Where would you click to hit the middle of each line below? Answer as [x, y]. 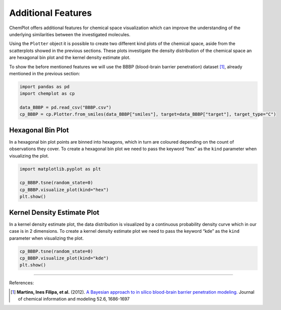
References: [22, 283]
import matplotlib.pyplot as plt [60, 169]
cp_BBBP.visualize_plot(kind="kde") [64, 258]
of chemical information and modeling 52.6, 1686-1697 [74, 299]
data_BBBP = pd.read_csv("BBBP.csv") [66, 107]
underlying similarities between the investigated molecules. [70, 34]
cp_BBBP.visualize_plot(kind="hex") [64, 190]
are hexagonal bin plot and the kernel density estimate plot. [70, 57]
